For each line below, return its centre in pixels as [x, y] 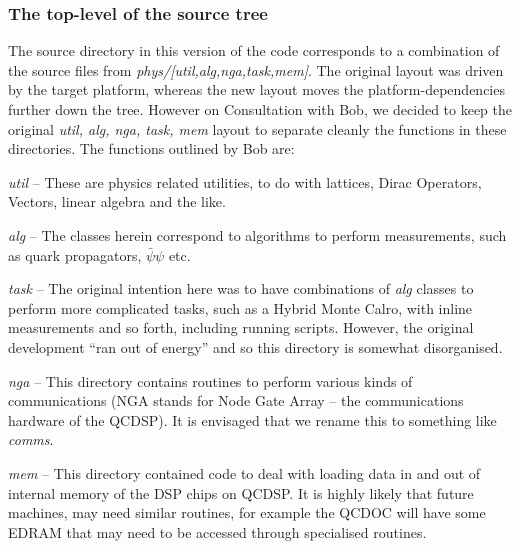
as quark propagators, [75, 254]
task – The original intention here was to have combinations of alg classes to [241, 288]
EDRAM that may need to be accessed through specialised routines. [217, 531]
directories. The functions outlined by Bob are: [151, 148]
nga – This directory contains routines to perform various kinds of [210, 380]
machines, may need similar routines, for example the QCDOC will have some [247, 512]
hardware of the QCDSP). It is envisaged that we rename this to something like [252, 419]
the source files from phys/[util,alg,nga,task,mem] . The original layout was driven [256, 69]
